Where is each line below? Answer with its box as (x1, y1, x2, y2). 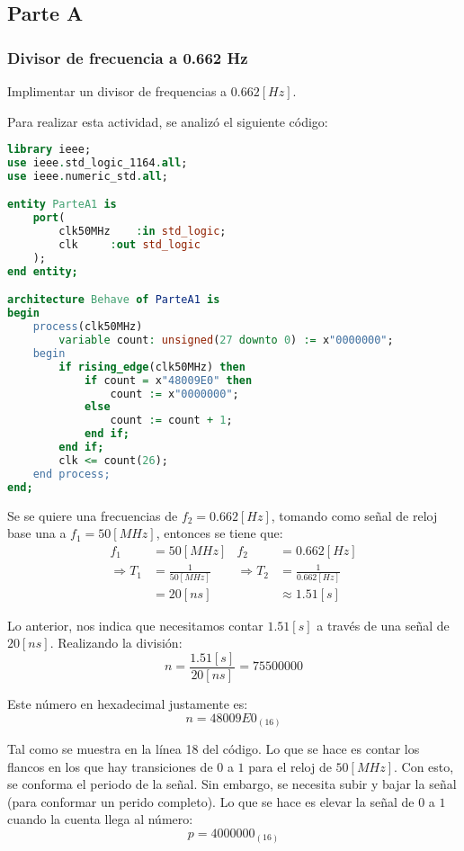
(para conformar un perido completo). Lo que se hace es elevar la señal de (7, 792, 415, 811)
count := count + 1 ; (110, 414, 233, 427)
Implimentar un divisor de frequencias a (7, 82, 228, 100)
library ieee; (7, 143, 92, 157)
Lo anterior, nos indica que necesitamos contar (7, 615, 263, 634)
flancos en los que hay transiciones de (7, 757, 213, 775)
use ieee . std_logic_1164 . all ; (7, 157, 188, 170)
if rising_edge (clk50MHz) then (58, 360, 245, 373)
